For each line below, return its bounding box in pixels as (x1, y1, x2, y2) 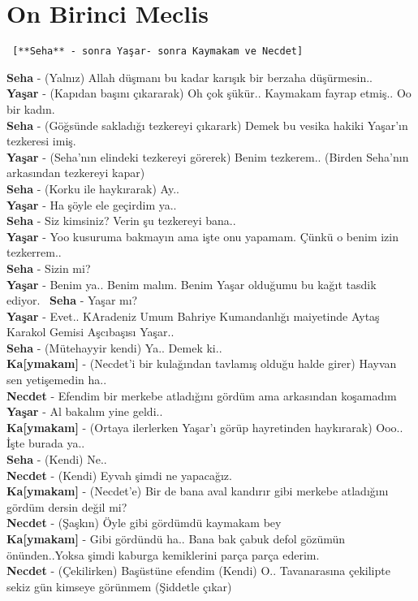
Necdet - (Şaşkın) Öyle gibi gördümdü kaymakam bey (6, 514, 282, 531)
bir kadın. (6, 100, 55, 117)
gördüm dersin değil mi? (6, 498, 127, 515)
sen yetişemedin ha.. (6, 371, 107, 388)
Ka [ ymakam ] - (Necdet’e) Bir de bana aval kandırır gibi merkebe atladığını (6, 482, 389, 499)
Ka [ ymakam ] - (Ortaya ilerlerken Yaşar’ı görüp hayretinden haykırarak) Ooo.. (6, 418, 403, 435)
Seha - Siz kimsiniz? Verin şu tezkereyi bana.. (6, 212, 236, 229)
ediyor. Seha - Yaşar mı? (6, 292, 138, 309)
